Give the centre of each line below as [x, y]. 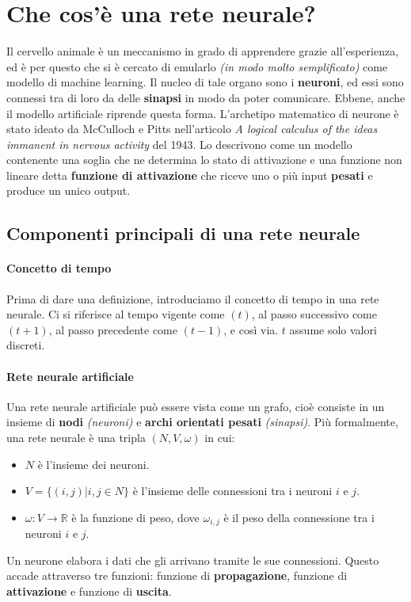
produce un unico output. [68, 191]
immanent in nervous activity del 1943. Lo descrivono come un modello [179, 144]
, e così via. [251, 329]
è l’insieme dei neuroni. [93, 464]
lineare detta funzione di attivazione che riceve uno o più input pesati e [190, 175]
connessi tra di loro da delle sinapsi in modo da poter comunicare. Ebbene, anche [206, 97]
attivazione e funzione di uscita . [89, 591]
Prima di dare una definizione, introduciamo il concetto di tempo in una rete [193, 298]
